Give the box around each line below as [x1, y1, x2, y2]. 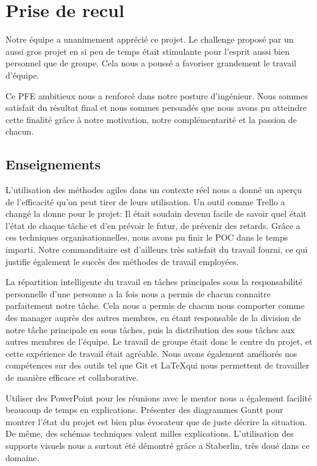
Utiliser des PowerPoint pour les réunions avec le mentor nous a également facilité [5, 391, 312, 404]
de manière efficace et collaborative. [5, 370, 139, 383]
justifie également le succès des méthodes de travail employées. [5, 255, 239, 267]
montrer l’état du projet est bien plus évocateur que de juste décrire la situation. [5, 415, 307, 428]
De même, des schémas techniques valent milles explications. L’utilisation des [5, 427, 294, 440]
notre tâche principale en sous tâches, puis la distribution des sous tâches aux [5, 323, 295, 336]
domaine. [5, 451, 40, 464]
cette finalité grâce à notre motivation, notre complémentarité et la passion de [5, 113, 297, 125]
